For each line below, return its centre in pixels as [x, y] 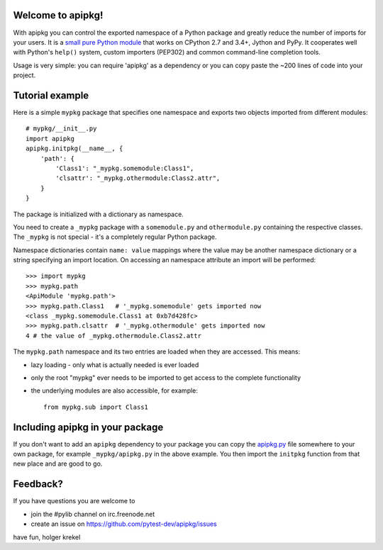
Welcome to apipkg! [58, 15]
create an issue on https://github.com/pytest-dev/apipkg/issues [124, 524]
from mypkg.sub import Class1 [96, 407]
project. [24, 75]
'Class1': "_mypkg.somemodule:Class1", [125, 168]
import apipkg [50, 139]
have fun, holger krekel [47, 537]
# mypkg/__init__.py [61, 129]
